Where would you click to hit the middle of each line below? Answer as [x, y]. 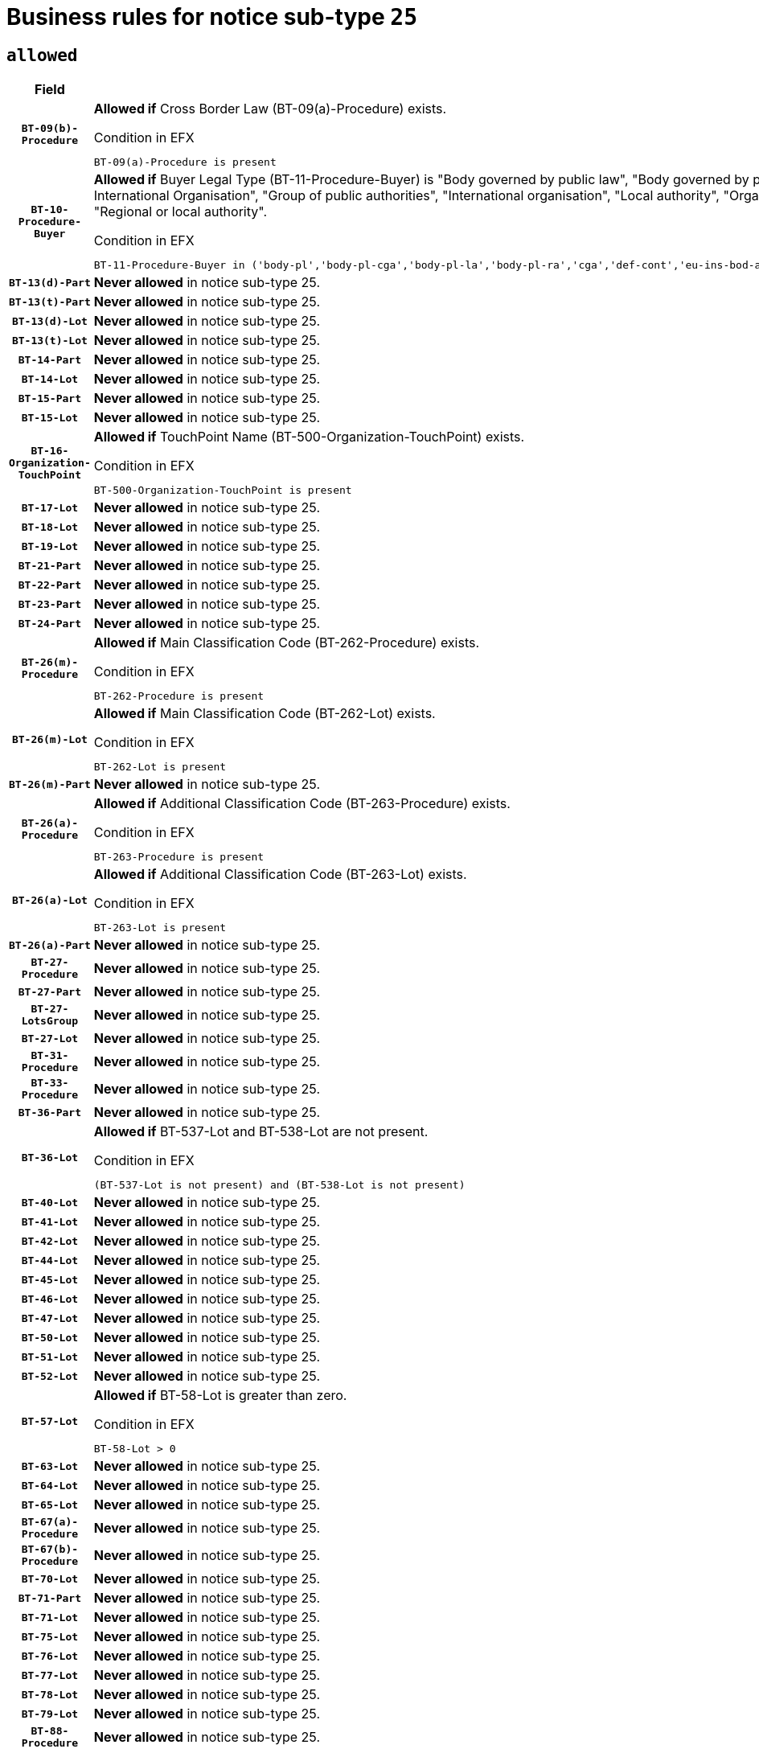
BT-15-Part [50, 398]
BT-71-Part [50, 1598]
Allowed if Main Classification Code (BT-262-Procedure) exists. [287, 643]
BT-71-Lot [50, 1617]
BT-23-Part [50, 604]
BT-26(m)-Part [50, 784]
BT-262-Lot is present [160, 767]
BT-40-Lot [50, 1202]
